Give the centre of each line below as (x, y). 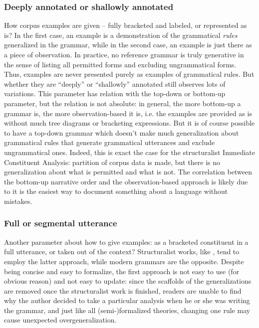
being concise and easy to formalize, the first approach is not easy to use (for (122, 271)
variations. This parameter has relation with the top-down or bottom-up (115, 93)
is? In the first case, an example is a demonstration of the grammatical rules (121, 35)
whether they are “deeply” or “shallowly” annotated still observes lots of (115, 83)
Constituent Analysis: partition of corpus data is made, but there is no (112, 162)
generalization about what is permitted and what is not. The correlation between (128, 172)
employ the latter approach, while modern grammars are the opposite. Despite (124, 261)
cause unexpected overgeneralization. (60, 320)
